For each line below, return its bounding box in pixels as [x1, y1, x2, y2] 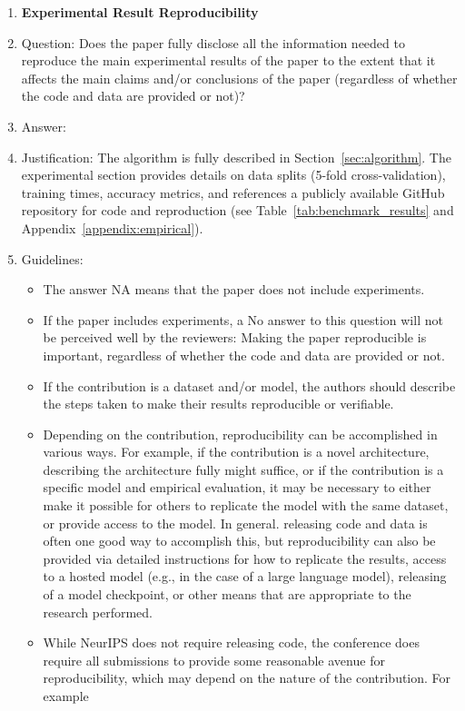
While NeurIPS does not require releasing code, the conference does [43, 633, 420, 652]
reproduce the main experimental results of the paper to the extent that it [21, 51, 436, 70]
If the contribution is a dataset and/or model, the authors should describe [43, 376, 456, 395]
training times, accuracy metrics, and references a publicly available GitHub [21, 183, 445, 202]
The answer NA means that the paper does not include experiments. [43, 280, 425, 299]
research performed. [43, 602, 153, 621]
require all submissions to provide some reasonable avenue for [43, 650, 385, 669]
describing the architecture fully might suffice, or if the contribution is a [43, 459, 444, 479]
